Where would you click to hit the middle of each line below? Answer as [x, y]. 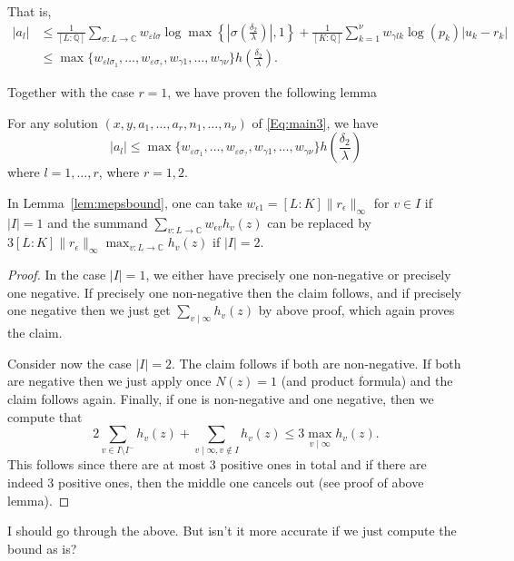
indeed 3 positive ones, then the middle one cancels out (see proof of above [216, 482]
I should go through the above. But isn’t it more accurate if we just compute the [232, 531]
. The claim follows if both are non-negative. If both [316, 363]
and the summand [98, 222]
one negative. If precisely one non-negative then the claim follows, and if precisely [235, 292]
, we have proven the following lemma [272, 91]
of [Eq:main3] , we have [315, 122]
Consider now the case [69, 363]
